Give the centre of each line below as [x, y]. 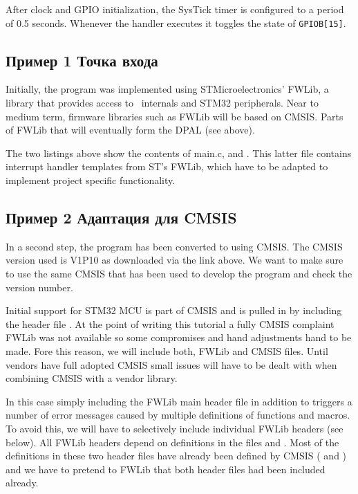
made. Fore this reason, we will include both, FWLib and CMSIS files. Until [167, 350]
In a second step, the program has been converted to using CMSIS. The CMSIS [174, 246]
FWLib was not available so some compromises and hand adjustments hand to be [179, 337]
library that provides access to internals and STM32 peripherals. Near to [162, 103]
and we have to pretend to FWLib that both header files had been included [166, 469]
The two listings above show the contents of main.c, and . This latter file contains [179, 153]
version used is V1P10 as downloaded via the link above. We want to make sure [175, 260]
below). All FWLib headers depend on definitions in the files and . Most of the [172, 442]
